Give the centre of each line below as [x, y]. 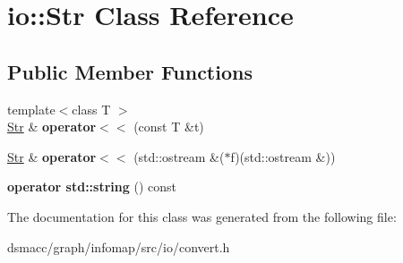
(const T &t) [169, 127]
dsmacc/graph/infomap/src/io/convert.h [119, 246]
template [31, 109]
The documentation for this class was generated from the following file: [202, 216]
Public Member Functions [130, 71]
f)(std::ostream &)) [283, 156]
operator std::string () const [92, 187]
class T [91, 109]
